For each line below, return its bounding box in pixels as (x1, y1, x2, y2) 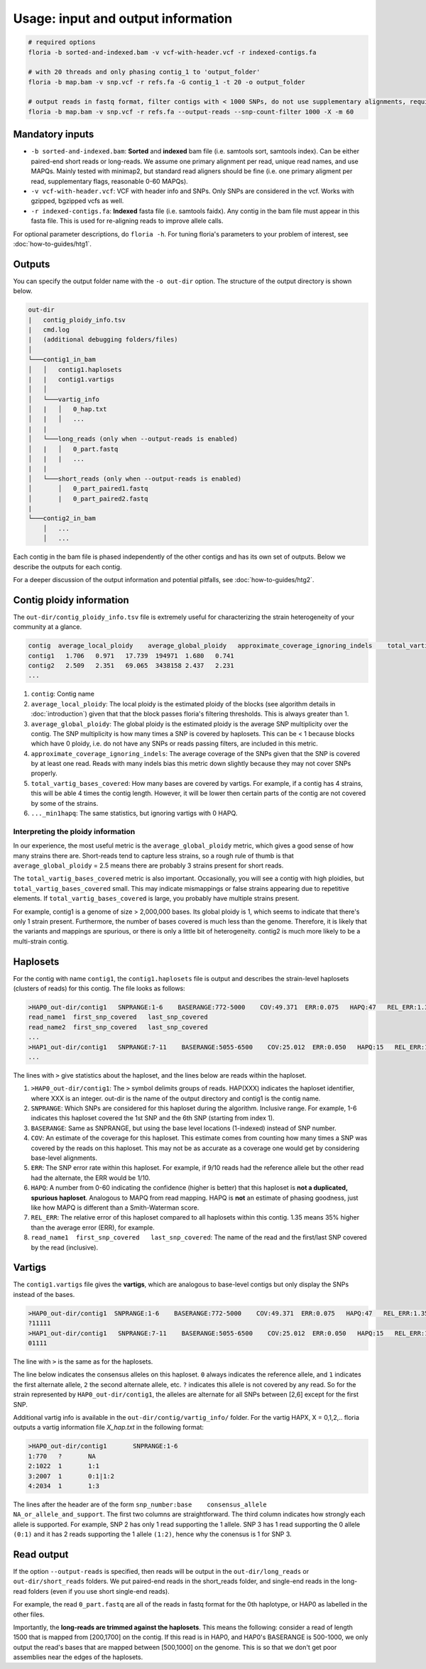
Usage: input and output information (13, 11, 233, 26)
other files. (13, 1610, 45, 1619)
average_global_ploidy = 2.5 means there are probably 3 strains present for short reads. (13, 861, 284, 870)
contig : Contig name (31, 689, 95, 699)
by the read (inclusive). (31, 1243, 99, 1252)
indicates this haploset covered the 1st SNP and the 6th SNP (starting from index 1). (31, 1114, 275, 1122)
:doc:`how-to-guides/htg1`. (13, 239, 92, 248)
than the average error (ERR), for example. (31, 1223, 155, 1232)
